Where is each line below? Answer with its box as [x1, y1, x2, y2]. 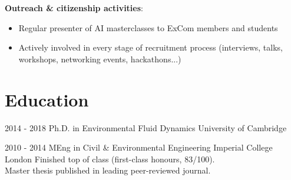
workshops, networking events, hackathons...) [18, 52, 181, 65]
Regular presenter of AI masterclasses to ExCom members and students [18, 21, 278, 34]
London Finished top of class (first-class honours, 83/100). [5, 152, 215, 165]
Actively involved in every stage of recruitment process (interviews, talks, [18, 41, 283, 54]
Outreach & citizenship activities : [5, 2, 143, 14]
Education [5, 87, 89, 111]
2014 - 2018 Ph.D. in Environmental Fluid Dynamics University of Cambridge [5, 121, 287, 134]
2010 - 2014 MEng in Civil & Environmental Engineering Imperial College [5, 141, 273, 154]
